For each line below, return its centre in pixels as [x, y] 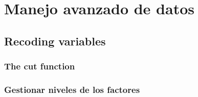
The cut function [40, 66]
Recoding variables [55, 41]
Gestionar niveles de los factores [72, 89]
